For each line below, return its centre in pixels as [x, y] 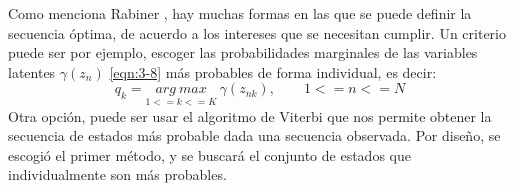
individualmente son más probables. [117, 174]
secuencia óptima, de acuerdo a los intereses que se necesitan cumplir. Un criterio [257, 32]
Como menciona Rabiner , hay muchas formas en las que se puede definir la [240, 13]
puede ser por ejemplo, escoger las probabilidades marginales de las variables [243, 52]
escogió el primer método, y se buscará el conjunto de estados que [209, 154]
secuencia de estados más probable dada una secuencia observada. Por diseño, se [254, 135]
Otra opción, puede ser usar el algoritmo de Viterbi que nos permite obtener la [250, 115]
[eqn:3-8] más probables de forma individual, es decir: [273, 71]
